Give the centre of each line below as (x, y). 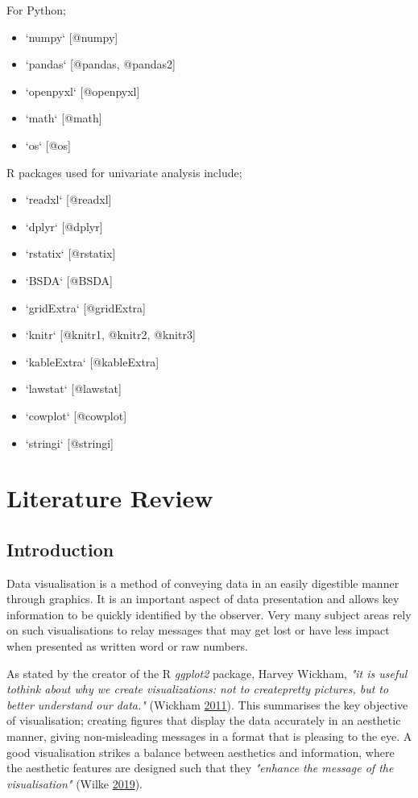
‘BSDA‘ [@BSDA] (69, 280)
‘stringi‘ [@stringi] (69, 442)
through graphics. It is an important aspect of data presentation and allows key (203, 599)
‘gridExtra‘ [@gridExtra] (85, 307)
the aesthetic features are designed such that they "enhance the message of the (200, 768)
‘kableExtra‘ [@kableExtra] (92, 361)
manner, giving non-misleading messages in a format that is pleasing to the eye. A (209, 736)
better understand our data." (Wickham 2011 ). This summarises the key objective (207, 704)
